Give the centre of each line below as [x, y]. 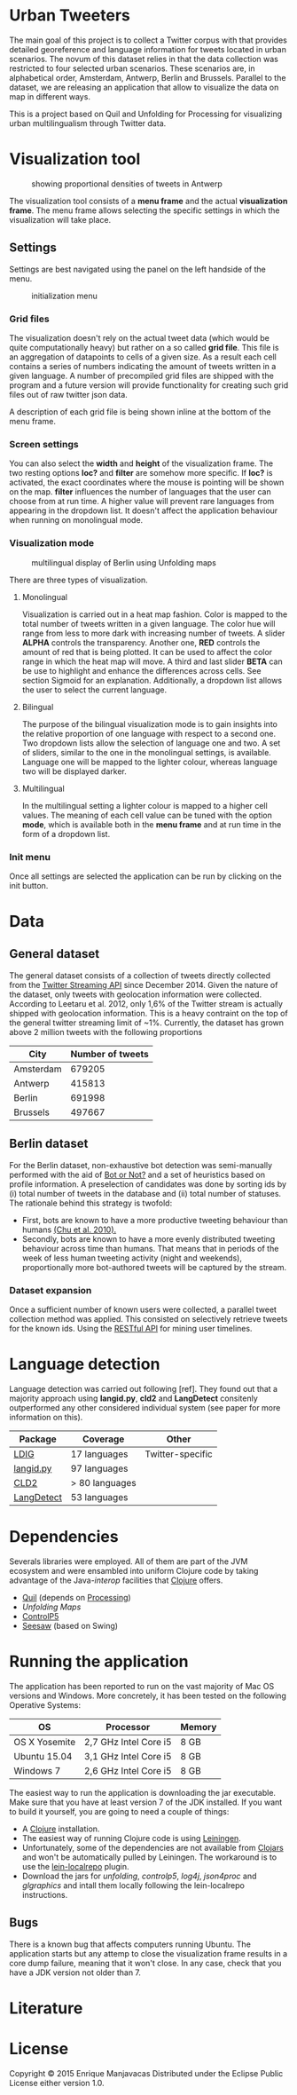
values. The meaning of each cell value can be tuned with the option [147, 815]
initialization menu [64, 296]
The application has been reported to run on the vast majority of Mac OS [142, 1686]
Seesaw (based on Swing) [70, 1625]
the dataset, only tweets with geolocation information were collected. [136, 994]
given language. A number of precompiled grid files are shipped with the [142, 376]
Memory [199, 1727]
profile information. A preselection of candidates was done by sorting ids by [148, 1184]
